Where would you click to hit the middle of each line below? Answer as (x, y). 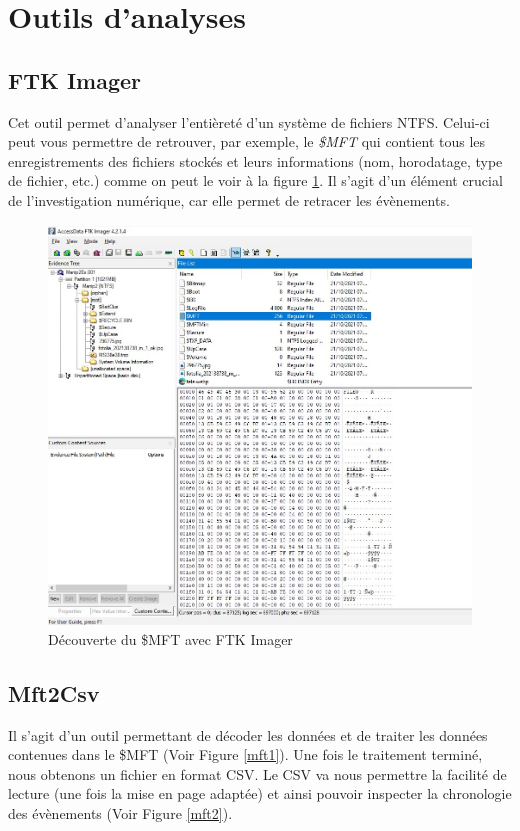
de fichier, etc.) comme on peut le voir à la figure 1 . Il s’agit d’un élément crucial (255, 180)
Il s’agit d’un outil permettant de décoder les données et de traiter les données (248, 734)
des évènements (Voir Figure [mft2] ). (120, 813)
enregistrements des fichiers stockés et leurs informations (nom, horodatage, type (255, 160)
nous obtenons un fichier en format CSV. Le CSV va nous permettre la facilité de (257, 773)
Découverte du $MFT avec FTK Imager (170, 638)
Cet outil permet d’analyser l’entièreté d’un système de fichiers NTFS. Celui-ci (249, 121)
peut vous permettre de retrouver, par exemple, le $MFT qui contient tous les (247, 141)
